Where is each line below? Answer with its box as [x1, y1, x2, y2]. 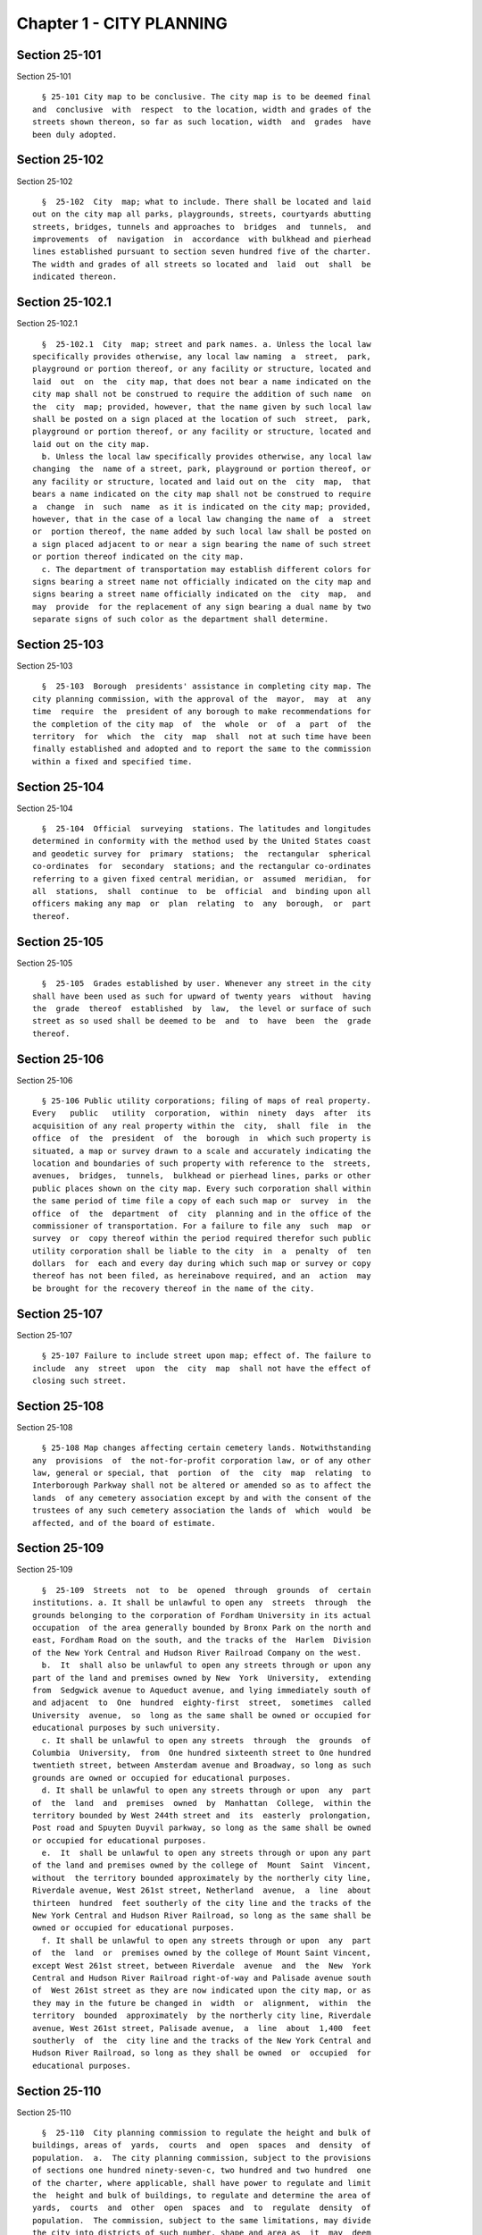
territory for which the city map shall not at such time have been [32, 731, 371, 742]
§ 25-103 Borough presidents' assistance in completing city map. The [41, 681, 371, 692]
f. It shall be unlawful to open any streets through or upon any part [41, 1936, 371, 1945]
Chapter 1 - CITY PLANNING [16, 13, 228, 33]
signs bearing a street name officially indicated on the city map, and [32, 589, 371, 599]
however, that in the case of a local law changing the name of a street [32, 514, 371, 525]
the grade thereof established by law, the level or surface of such [32, 1003, 371, 1014]
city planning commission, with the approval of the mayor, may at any [32, 694, 371, 704]
